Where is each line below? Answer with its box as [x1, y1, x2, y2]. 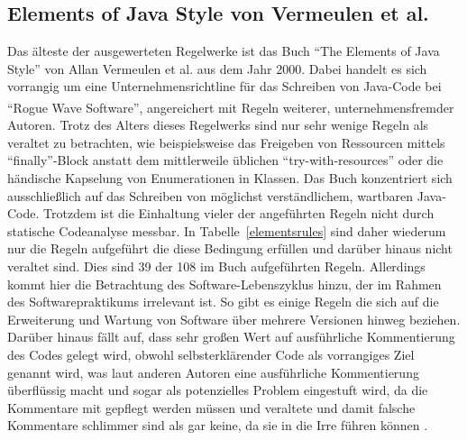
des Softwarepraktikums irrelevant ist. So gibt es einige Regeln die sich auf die [7, 292, 439, 311]
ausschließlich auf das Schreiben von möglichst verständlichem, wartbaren [7, 186, 414, 205]
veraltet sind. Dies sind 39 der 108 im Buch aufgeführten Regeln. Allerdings [7, 256, 426, 275]
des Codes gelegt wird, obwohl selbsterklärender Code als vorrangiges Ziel [7, 344, 415, 363]
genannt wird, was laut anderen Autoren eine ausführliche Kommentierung [7, 362, 419, 381]
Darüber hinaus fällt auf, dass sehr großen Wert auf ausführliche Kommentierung [7, 327, 455, 346]
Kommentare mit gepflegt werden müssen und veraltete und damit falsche [7, 398, 416, 417]
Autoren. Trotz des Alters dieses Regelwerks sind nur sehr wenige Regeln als [7, 115, 429, 134]
